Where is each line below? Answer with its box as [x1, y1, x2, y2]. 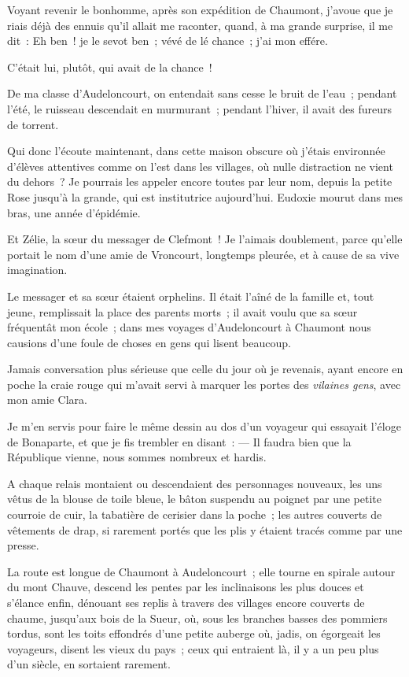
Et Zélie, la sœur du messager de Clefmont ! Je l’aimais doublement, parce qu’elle [7, 231, 403, 247]
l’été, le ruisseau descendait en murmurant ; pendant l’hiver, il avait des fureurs [7, 100, 392, 117]
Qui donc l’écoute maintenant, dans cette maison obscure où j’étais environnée [7, 142, 385, 159]
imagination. [7, 261, 68, 278]
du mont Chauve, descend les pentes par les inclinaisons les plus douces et [7, 579, 364, 595]
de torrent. [7, 116, 59, 132]
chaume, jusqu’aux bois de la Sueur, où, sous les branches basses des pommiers [7, 609, 388, 626]
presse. [7, 537, 39, 553]
